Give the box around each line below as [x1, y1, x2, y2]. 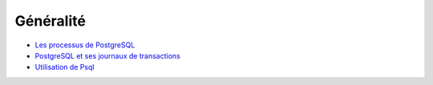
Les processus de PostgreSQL [34, 40, 136, 50]
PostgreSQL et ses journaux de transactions [34, 51, 180, 60]
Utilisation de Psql [34, 63, 95, 72]
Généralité [14, 12, 86, 30]
